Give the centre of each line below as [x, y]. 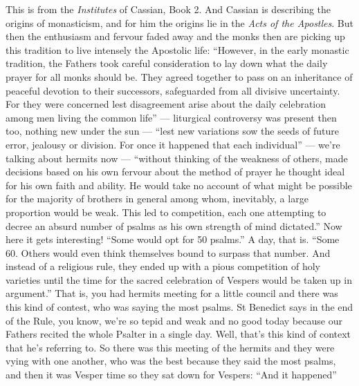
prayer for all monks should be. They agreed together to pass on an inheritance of [179, 76]
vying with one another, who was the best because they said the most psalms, [171, 361]
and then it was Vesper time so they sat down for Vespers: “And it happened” [171, 375]
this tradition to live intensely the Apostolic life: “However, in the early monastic [177, 49]
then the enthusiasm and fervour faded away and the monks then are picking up [175, 36]
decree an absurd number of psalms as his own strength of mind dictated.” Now [174, 225]
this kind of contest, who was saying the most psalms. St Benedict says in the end [179, 307]
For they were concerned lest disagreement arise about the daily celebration [166, 104]
